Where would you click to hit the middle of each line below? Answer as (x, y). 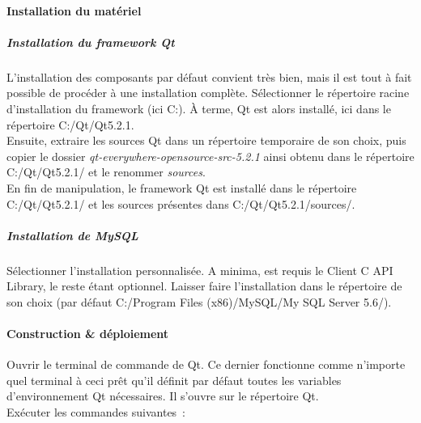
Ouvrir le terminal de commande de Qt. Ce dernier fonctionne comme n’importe (206, 364)
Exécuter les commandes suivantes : (96, 412)
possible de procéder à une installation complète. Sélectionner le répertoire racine (208, 93)
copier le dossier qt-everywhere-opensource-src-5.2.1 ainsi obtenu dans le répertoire (210, 156)
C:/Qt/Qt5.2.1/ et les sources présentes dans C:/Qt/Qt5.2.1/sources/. (181, 203)
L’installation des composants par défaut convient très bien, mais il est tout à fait (209, 76)
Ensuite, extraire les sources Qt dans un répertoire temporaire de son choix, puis (206, 140)
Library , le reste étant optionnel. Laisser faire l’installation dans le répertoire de (204, 286)
